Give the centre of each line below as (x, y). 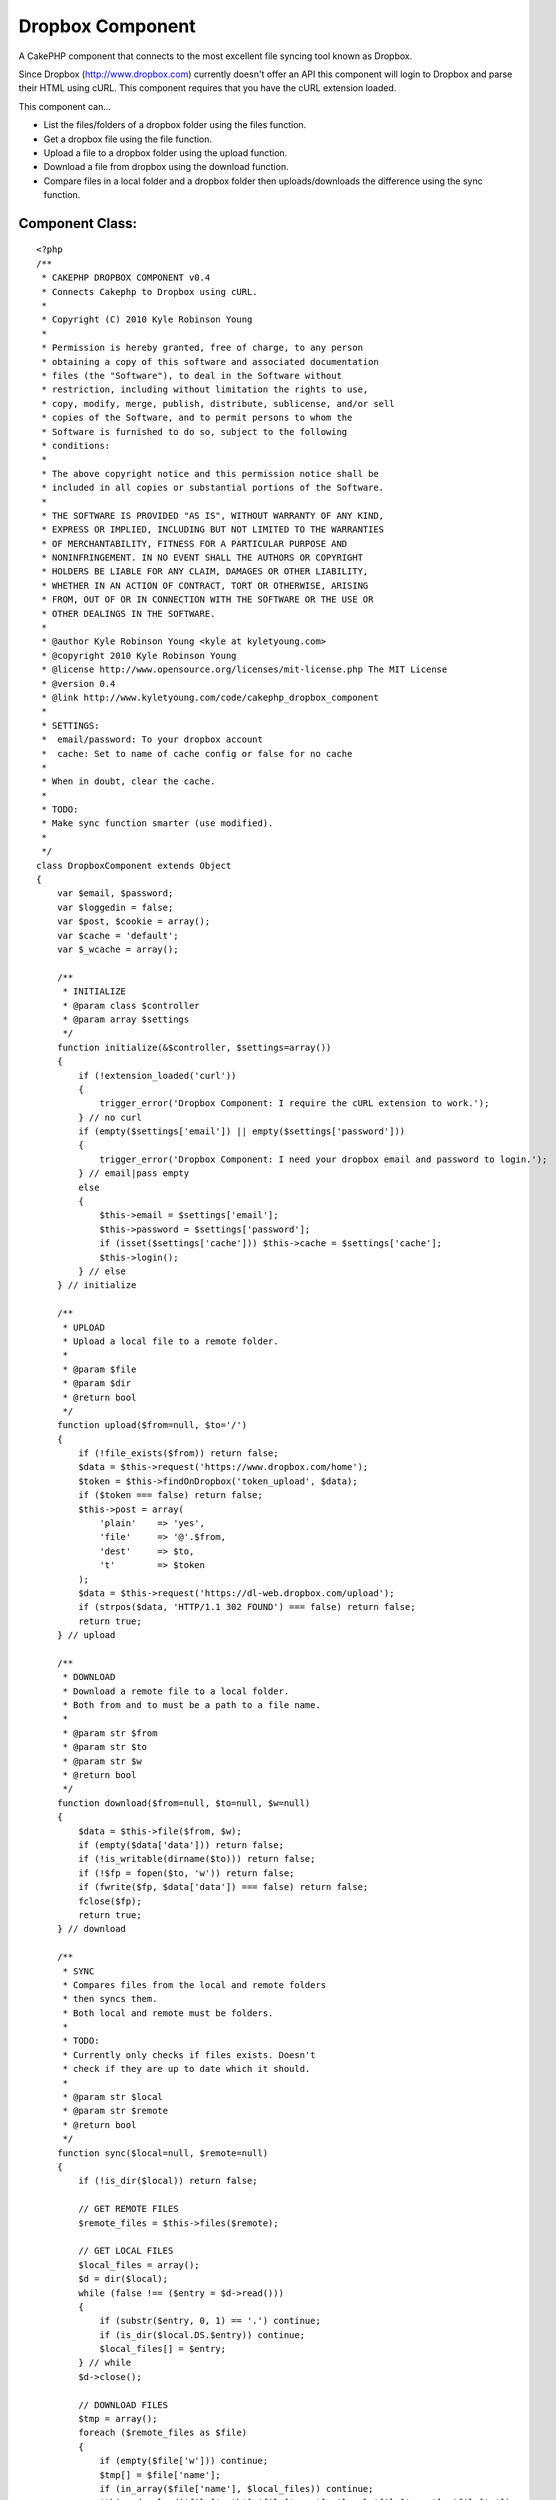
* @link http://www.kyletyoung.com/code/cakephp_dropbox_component (210, 697)
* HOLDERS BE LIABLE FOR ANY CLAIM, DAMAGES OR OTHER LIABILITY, (205, 571)
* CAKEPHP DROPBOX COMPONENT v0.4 (126, 278)
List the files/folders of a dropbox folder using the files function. (175, 125)
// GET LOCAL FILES (126, 2251)
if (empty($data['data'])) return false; (181, 1845)
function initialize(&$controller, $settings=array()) (194, 1047)
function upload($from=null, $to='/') (152, 1425)
